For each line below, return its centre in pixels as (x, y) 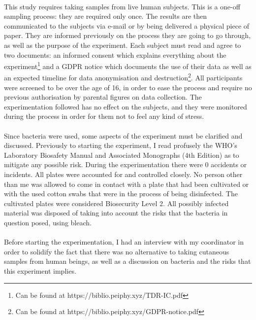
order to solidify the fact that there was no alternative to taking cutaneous (117, 251)
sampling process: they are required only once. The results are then (106, 16)
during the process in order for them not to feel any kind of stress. (104, 116)
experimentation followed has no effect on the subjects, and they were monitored (126, 106)
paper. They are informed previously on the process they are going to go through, (128, 35)
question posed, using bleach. (48, 222)
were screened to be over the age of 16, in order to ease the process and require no (128, 87)
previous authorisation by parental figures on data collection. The (103, 97)
